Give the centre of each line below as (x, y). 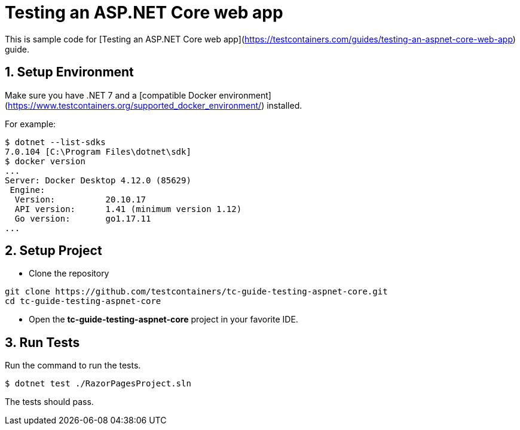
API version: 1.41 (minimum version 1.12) (128, 209)
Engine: (27, 190)
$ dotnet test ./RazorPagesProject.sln (98, 384)
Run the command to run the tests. (73, 365)
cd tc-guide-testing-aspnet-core (83, 301)
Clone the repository (69, 274)
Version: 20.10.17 (80, 199)
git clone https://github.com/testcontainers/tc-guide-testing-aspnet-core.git (196, 292)
